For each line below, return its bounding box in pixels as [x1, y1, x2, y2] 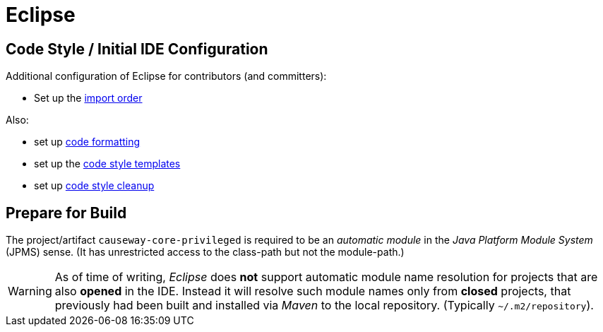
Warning [8, 284, 52, 299]
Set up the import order [34, 92, 143, 105]
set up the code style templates [34, 158, 181, 170]
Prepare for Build [6, 203, 127, 222]
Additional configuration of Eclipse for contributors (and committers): [6, 70, 327, 83]
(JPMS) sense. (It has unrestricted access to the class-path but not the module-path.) [6, 246, 405, 259]
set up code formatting [34, 136, 141, 148]
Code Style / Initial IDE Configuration [6, 40, 268, 58]
